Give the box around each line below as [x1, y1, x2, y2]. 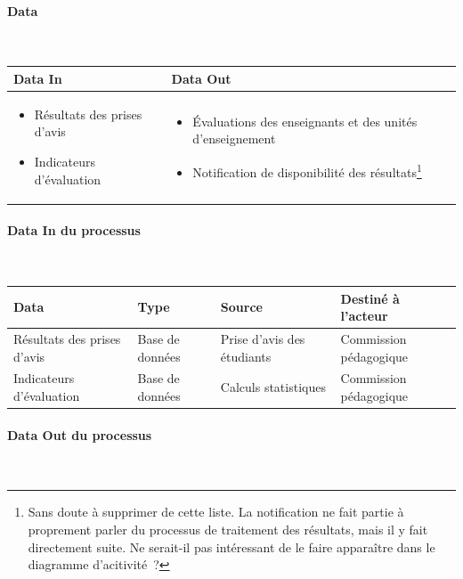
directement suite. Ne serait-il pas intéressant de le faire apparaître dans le [28, 537, 435, 556]
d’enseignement [192, 129, 276, 148]
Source [220, 298, 263, 316]
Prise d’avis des [220, 329, 305, 347]
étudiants [220, 347, 272, 365]
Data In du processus [7, 221, 141, 240]
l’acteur [340, 306, 388, 325]
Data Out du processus [7, 425, 152, 444]
